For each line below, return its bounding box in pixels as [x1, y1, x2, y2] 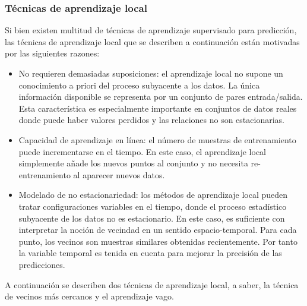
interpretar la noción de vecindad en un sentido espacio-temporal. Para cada [18, 223, 297, 236]
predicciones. [18, 258, 65, 270]
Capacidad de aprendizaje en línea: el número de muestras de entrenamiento [18, 133, 296, 146]
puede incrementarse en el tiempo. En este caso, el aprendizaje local [18, 145, 267, 157]
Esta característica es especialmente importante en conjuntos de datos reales [18, 102, 297, 114]
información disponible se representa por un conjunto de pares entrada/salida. [18, 90, 303, 103]
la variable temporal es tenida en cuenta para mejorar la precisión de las [18, 247, 282, 259]
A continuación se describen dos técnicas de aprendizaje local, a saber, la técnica [5, 278, 299, 291]
